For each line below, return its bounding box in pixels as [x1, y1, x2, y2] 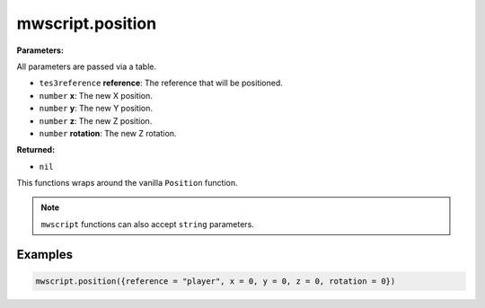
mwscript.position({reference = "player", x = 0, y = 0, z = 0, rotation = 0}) [35, 276, 396, 286]
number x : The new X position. [39, 90, 153, 101]
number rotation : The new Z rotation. [39, 128, 177, 138]
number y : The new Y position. [39, 103, 153, 114]
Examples [16, 247, 74, 262]
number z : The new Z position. [39, 115, 153, 126]
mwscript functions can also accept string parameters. [40, 218, 255, 229]
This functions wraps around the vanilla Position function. [16, 178, 238, 189]
